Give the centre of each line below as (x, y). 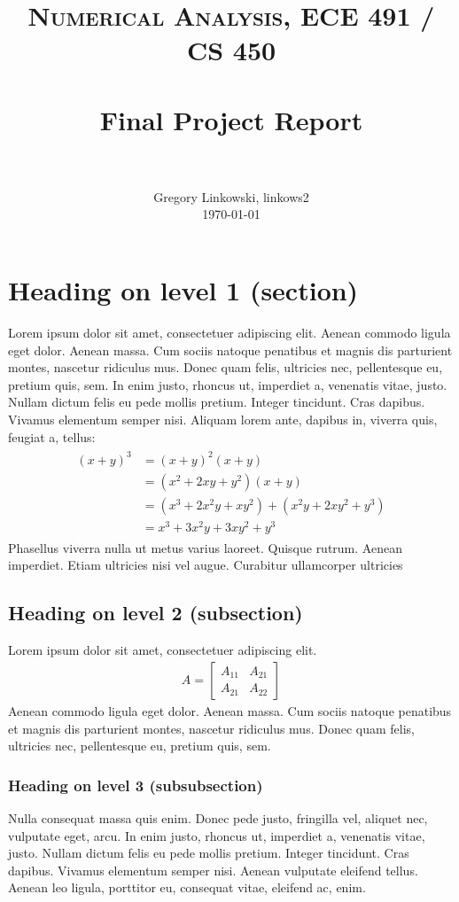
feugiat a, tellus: (52, 436)
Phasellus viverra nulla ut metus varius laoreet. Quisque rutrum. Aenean (205, 547)
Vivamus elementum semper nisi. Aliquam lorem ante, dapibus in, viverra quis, (223, 419)
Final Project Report (231, 119)
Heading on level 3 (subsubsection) (136, 785)
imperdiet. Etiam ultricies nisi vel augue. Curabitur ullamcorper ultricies (206, 565)
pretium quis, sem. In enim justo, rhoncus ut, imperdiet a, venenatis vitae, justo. (228, 384)
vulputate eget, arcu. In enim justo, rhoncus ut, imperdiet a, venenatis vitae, (217, 835)
